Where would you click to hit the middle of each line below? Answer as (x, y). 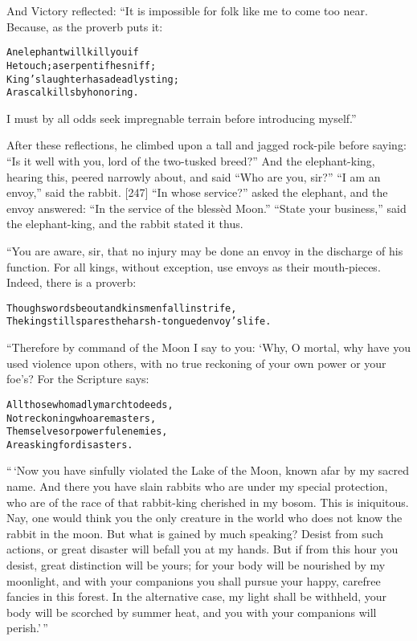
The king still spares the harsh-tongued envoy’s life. (139, 322)
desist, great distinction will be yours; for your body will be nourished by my (196, 565)
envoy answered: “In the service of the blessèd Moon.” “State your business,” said (206, 208)
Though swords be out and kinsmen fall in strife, (122, 308)
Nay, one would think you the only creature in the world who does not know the (204, 518)
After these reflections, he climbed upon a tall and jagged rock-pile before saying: (206, 145)
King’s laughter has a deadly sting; (93, 79)
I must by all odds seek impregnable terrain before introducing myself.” (182, 118)
